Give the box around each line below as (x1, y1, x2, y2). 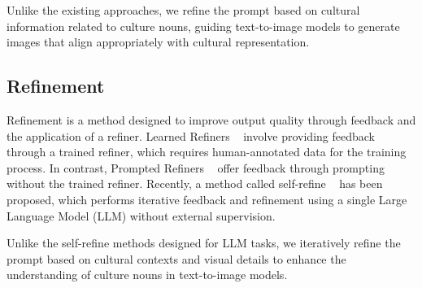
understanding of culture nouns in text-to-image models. (7, 266, 288, 283)
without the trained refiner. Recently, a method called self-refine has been (7, 175, 383, 192)
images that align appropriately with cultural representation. (7, 33, 310, 50)
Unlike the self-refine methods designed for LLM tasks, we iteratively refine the (7, 234, 401, 251)
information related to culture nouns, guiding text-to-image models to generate (7, 17, 400, 34)
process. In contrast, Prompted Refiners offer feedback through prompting (7, 159, 385, 176)
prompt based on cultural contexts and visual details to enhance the (7, 250, 346, 267)
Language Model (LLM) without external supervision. (7, 207, 276, 224)
